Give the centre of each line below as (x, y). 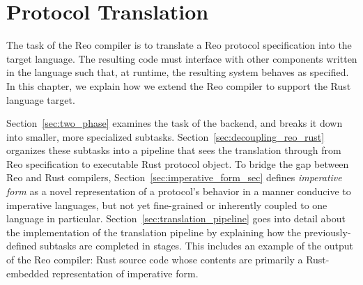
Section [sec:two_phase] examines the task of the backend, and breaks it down (175, 123)
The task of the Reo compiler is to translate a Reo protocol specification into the (179, 45)
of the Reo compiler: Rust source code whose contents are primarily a (155, 260)
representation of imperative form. (125, 273)
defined (22, 246)
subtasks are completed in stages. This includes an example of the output (196, 246)
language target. (41, 99)
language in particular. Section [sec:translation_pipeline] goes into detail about (176, 218)
